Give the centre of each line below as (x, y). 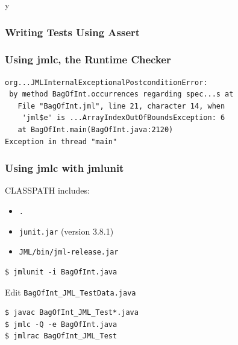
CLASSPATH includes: (47, 190)
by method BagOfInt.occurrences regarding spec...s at (121, 94)
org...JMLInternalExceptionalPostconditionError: (106, 82)
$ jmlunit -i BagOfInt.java (61, 272)
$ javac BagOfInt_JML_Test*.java (72, 313)
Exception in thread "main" (61, 141)
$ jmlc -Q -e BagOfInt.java (61, 324)
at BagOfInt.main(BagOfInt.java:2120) (96, 130)
